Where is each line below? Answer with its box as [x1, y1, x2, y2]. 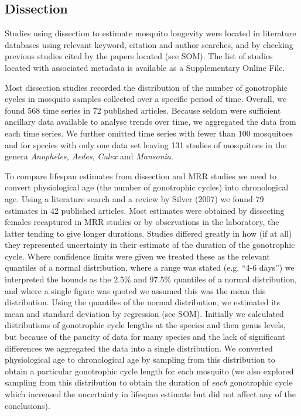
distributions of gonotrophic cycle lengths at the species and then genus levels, [5, 319, 286, 331]
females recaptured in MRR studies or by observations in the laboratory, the [5, 216, 279, 228]
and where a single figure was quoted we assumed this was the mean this [5, 284, 266, 296]
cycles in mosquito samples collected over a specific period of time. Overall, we [5, 93, 287, 105]
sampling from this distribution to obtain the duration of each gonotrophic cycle [5, 376, 293, 388]
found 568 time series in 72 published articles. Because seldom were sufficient [5, 104, 281, 116]
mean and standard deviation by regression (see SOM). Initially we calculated [5, 307, 284, 319]
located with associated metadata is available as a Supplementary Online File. [5, 61, 285, 73]
